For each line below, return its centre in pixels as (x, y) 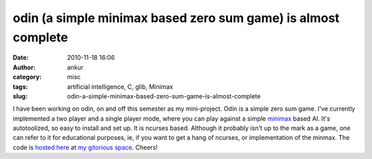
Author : (24, 67)
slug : (20, 96)
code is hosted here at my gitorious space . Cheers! (85, 147)
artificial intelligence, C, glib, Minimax (120, 87)
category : (27, 77)
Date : (21, 58)
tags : (20, 87)
